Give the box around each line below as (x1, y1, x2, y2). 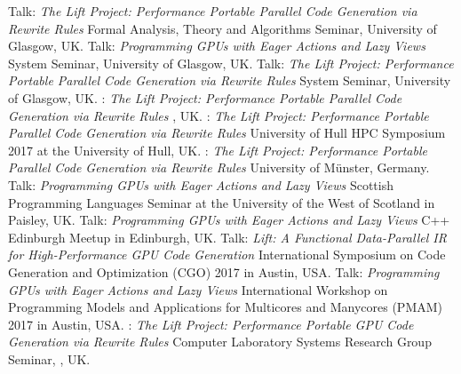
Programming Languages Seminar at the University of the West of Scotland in (8, 193, 435, 211)
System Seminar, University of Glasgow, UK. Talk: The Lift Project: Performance (8, 53, 454, 72)
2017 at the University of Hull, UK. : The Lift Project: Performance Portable (8, 140, 427, 159)
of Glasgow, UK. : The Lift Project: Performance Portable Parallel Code (8, 88, 402, 107)
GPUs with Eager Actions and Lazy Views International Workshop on (8, 280, 388, 298)
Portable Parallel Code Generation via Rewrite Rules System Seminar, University (8, 71, 451, 90)
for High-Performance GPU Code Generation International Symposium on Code (8, 245, 446, 264)
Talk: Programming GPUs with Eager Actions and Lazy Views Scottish (8, 175, 394, 194)
